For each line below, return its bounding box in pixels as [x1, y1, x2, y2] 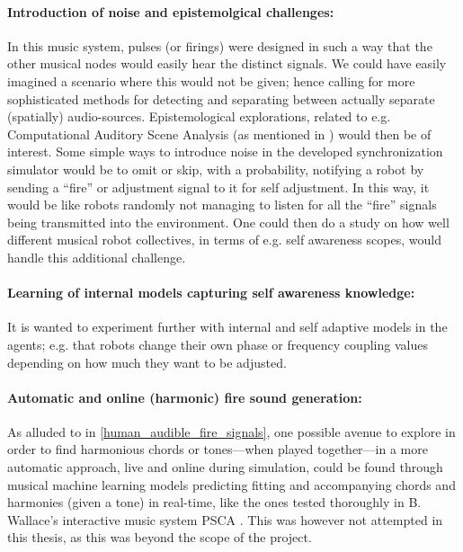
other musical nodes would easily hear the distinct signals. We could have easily [7, 54, 447, 73]
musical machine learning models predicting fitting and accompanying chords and [7, 475, 456, 494]
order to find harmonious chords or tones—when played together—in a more [7, 440, 428, 459]
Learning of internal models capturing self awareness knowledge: [7, 283, 415, 302]
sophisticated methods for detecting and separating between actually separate [7, 89, 435, 108]
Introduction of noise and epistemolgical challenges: [7, 2, 334, 21]
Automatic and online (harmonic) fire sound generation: [7, 387, 362, 406]
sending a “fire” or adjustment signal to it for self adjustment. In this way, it [7, 177, 430, 196]
